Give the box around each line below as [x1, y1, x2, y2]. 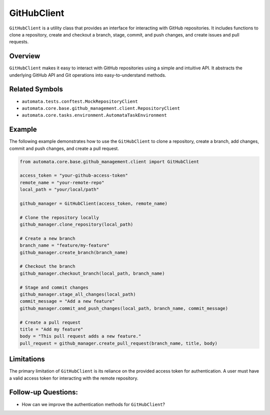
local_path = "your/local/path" [19, 187, 99, 192]
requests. [9, 39, 29, 45]
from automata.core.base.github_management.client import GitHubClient [19, 159, 199, 164]
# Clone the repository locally [19, 215, 99, 220]
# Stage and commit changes [19, 285, 88, 290]
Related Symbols [9, 85, 63, 93]
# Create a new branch [19, 235, 75, 241]
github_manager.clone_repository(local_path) [19, 222, 133, 227]
